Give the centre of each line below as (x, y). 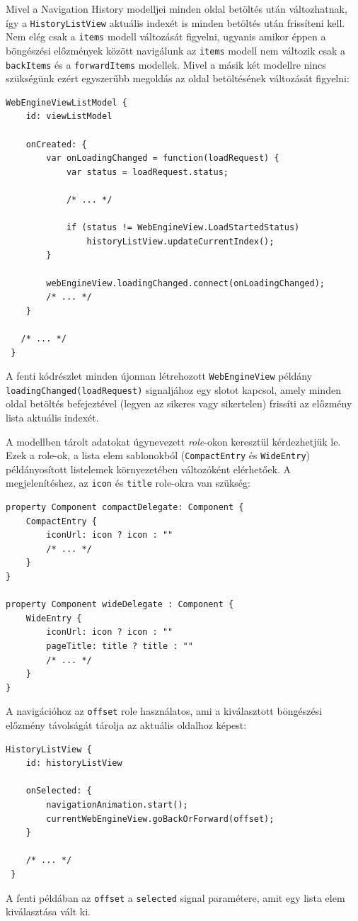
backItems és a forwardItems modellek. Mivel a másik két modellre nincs (166, 64)
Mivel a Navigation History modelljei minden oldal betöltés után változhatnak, (177, 9)
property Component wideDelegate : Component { (120, 605)
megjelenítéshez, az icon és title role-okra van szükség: (128, 483)
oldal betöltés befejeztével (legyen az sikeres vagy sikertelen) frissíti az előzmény (179, 403)
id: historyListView (74, 763)
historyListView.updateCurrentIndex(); (180, 241)
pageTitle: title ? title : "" (120, 646)
